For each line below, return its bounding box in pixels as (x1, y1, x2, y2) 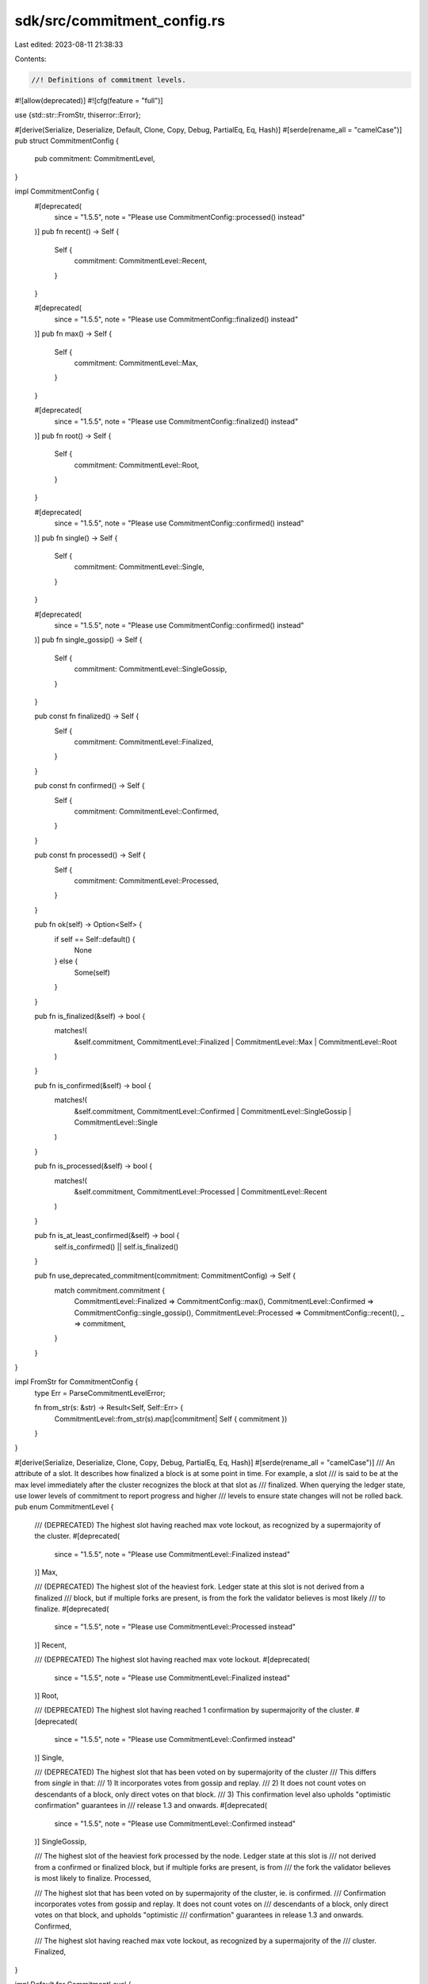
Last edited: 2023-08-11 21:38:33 (14, 40, 124, 49)
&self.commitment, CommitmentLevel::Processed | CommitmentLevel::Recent (74, 1186, 327, 1196)
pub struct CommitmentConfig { (14, 136, 119, 146)
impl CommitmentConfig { (14, 186, 99, 196)
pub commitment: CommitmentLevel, (34, 154, 155, 163)
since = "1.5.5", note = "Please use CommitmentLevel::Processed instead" (54, 1622, 296, 1632)
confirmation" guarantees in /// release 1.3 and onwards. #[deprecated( (34, 1801, 268, 1810)
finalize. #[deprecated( (34, 1604, 109, 1614)
